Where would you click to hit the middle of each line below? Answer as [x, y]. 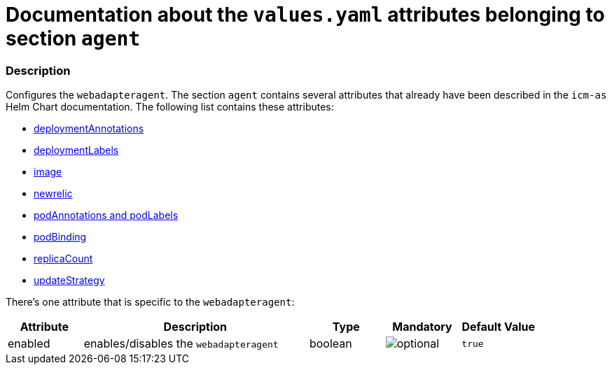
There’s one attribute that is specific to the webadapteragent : [150, 302]
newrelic [53, 194]
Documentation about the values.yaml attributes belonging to [305, 15]
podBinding [60, 237]
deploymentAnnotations [89, 129]
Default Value [499, 327]
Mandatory [422, 327]
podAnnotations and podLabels [106, 215]
